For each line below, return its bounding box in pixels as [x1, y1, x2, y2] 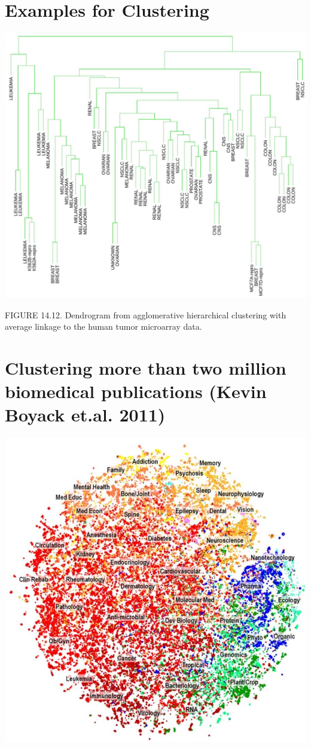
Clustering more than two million [5, 356, 286, 380]
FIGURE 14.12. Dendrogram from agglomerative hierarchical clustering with [5, 308, 286, 321]
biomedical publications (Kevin [5, 379, 267, 403]
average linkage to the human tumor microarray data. [5, 320, 202, 333]
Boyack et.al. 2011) [5, 402, 166, 427]
